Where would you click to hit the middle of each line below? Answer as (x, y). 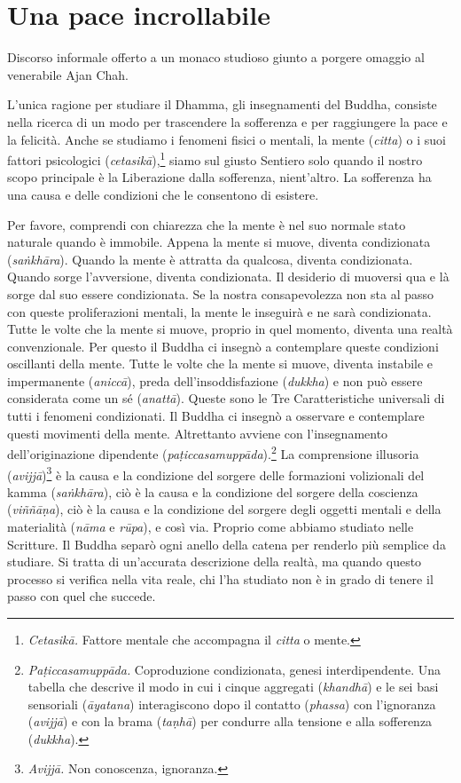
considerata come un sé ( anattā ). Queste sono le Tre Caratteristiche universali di (226, 398)
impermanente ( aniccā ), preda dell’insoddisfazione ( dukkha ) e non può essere (215, 380)
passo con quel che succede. (82, 596)
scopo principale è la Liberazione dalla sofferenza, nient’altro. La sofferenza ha (219, 177)
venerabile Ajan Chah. (68, 74)
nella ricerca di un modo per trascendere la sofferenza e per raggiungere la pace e (227, 121)
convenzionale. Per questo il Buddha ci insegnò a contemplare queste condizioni (223, 346)
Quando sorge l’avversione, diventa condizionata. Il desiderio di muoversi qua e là (228, 277)
